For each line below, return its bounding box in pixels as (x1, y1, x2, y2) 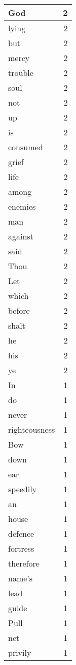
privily (8, 647, 31, 658)
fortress (8, 542, 34, 554)
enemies (8, 200, 36, 212)
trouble (8, 67, 33, 78)
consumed (8, 141, 43, 153)
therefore (8, 557, 40, 569)
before (8, 305, 30, 316)
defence (8, 528, 34, 539)
